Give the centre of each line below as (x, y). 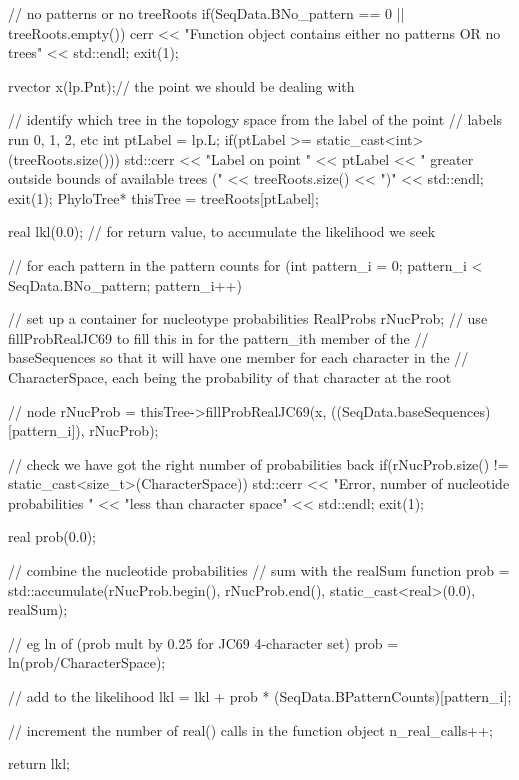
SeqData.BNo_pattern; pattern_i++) (125, 284)
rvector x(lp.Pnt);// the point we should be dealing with (181, 85)
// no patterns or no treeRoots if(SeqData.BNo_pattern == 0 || (206, 13)
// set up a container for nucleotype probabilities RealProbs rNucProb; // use (248, 318)
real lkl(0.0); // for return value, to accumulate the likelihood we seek (222, 231)
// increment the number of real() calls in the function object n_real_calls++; (250, 729)
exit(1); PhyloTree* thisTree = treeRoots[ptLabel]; (163, 197)
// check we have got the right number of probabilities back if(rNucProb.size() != (258, 463)
